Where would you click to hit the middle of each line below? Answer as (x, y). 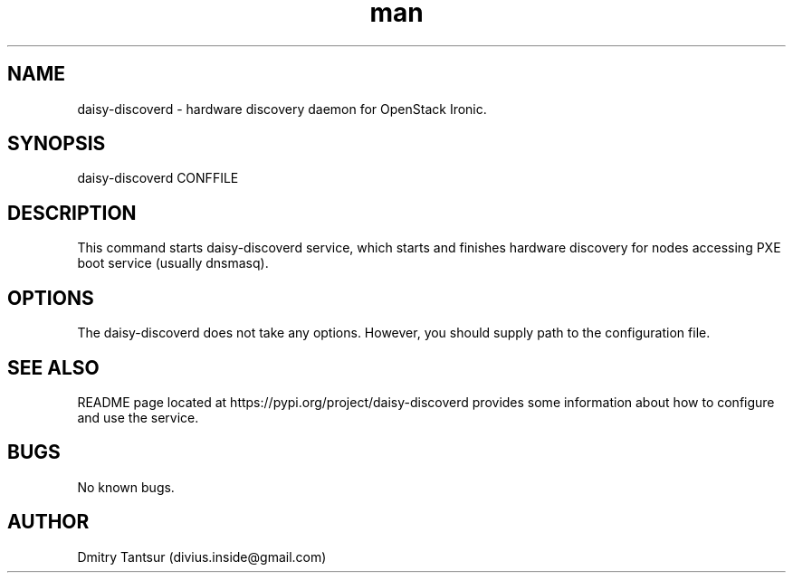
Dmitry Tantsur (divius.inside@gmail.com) (202, 556)
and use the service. (138, 417)
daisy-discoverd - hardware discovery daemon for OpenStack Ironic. (282, 109)
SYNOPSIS (57, 144)
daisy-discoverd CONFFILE (158, 178)
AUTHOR (48, 522)
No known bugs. (126, 487)
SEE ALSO (53, 367)
